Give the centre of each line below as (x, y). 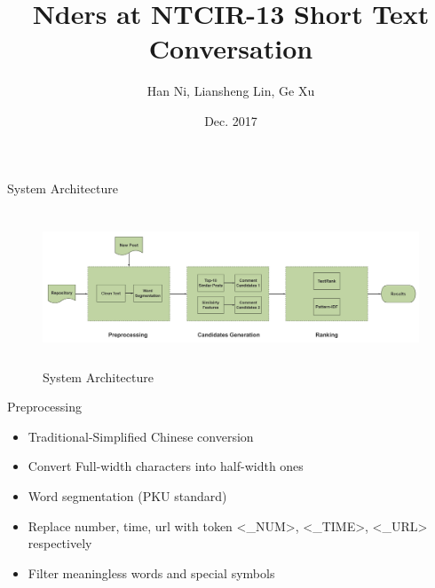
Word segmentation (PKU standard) (127, 496)
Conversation (231, 48)
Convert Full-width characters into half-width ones (166, 466)
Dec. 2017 (231, 120)
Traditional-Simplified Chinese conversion (141, 436)
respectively (60, 543)
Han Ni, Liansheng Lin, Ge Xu (231, 91)
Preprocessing (45, 407)
